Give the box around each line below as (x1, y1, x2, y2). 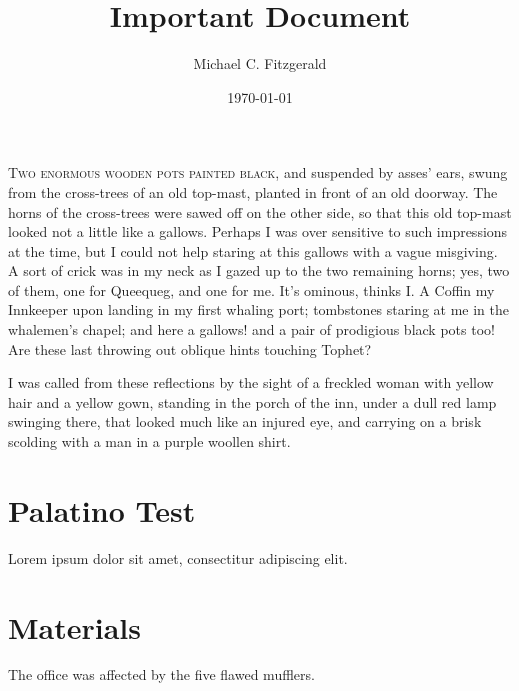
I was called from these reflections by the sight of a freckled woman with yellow (8, 372, 494, 393)
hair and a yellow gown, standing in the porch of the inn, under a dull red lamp (8, 391, 497, 412)
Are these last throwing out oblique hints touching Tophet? (8, 338, 372, 359)
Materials (8, 606, 142, 647)
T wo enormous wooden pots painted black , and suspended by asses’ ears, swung (8, 162, 508, 183)
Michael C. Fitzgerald (193, 53, 327, 74)
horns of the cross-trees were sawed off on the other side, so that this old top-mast (8, 201, 512, 222)
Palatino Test (8, 489, 196, 530)
